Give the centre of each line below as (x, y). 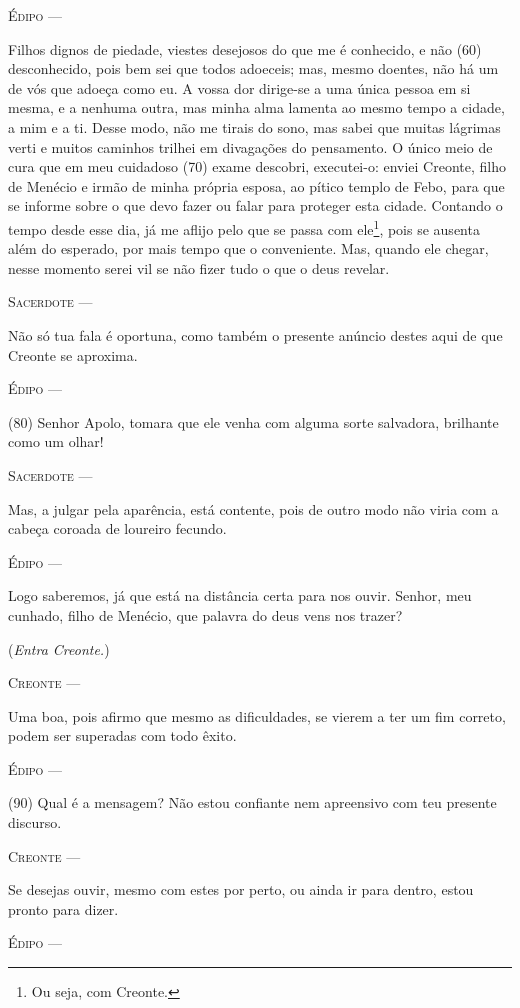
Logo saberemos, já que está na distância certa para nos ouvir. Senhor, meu (240, 595)
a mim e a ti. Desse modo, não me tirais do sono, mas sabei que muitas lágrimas (254, 126)
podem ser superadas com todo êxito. (122, 735)
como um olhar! (56, 441)
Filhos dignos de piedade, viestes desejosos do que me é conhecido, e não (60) (245, 48)
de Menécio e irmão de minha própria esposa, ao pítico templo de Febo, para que (256, 185)
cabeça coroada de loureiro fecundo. (117, 528)
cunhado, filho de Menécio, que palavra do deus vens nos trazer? (205, 614)
